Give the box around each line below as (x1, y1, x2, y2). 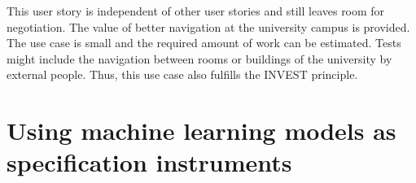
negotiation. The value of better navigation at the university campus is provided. (7, 18, 410, 35)
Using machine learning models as (7, 114, 396, 147)
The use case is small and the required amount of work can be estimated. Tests (7, 34, 401, 51)
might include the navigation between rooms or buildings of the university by (7, 50, 392, 67)
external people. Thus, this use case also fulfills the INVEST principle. (7, 66, 358, 83)
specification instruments (7, 146, 292, 179)
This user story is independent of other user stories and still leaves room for (7, 2, 385, 19)
